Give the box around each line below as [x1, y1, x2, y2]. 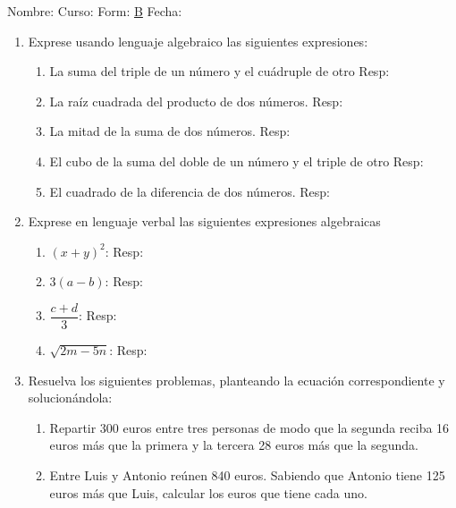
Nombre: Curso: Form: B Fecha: [7, 2, 182, 20]
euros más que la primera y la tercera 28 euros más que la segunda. [49, 436, 418, 454]
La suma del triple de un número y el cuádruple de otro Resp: [49, 62, 390, 80]
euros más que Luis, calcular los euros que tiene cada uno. [49, 483, 367, 502]
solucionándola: [28, 388, 113, 407]
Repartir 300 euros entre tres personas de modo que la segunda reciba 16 [49, 418, 450, 436]
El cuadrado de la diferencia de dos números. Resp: [49, 182, 330, 200]
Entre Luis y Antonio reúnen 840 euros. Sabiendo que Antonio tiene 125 [49, 465, 445, 484]
